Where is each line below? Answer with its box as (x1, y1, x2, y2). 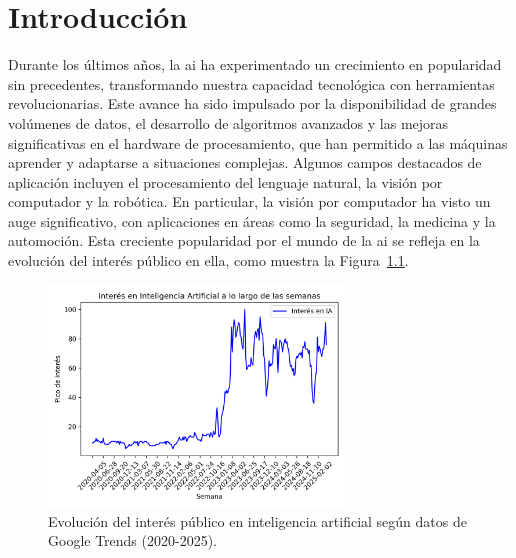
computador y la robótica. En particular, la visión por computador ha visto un (8, 191, 491, 212)
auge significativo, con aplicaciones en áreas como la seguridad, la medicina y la (8, 210, 496, 231)
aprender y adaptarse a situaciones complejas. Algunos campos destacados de (8, 152, 482, 173)
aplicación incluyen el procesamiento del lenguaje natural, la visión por (8, 171, 443, 192)
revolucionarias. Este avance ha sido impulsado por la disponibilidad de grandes (8, 93, 497, 114)
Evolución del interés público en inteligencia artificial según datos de (48, 510, 467, 531)
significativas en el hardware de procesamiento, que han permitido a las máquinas (8, 132, 508, 153)
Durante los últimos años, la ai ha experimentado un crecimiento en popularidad (8, 54, 502, 75)
